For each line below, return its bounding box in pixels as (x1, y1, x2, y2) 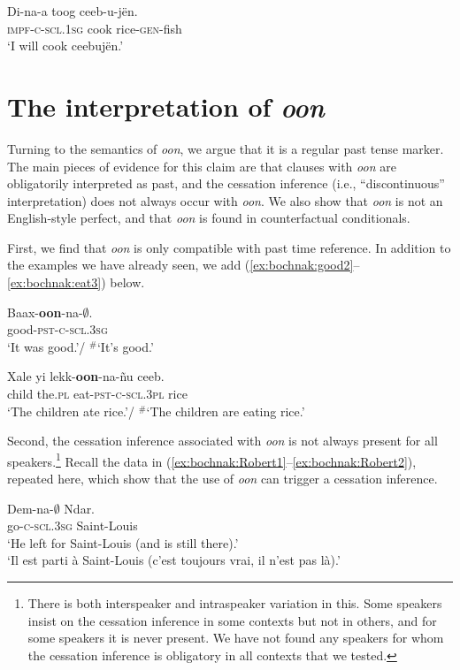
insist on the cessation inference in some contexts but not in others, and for (27, 611, 437, 629)
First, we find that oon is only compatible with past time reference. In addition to (7, 238, 451, 256)
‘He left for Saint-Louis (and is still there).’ (7, 533, 239, 552)
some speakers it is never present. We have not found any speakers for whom (27, 628, 444, 647)
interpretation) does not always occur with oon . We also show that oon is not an (7, 191, 443, 209)
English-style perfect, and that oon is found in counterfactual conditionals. (7, 209, 410, 227)
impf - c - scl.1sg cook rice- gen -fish (7, 19, 182, 37)
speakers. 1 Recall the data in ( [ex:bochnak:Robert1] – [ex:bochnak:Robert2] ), (7, 449, 417, 470)
